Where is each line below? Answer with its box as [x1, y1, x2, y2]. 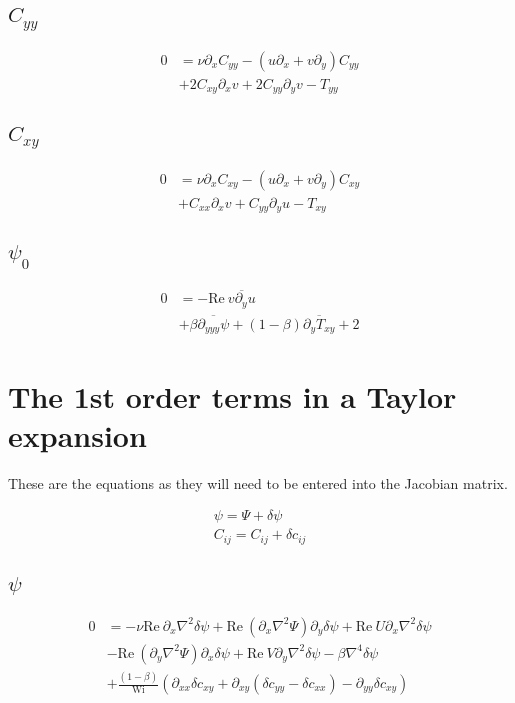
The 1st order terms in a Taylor [8, 375, 457, 416]
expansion [8, 414, 147, 455]
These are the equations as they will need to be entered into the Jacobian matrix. [8, 472, 508, 493]
